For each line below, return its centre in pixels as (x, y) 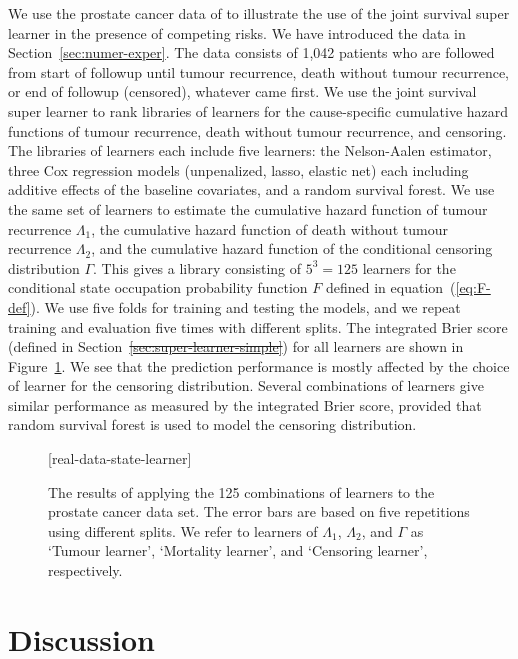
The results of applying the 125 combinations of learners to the (241, 491)
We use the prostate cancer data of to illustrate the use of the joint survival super (259, 13)
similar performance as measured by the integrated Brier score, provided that (245, 404)
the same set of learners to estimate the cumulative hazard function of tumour (248, 208)
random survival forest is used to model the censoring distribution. (212, 424)
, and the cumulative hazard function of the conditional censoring (292, 248)
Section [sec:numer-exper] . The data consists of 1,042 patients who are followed (251, 52)
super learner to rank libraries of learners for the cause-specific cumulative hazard (258, 110)
